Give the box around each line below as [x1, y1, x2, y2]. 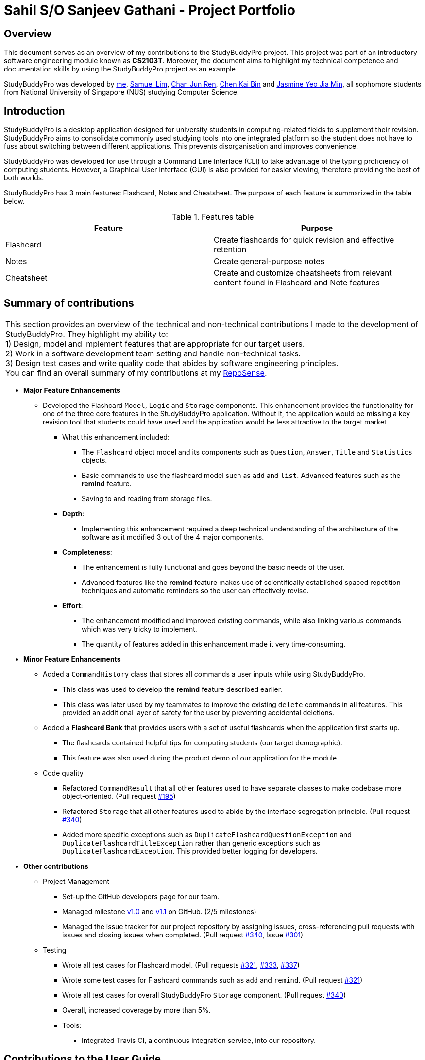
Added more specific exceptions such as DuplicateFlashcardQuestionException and [62, 830, 352, 839]
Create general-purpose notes [214, 256, 325, 266]
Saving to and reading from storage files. [82, 494, 212, 503]
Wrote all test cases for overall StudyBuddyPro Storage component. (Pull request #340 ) [62, 990, 346, 999]
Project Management [43, 877, 110, 885]
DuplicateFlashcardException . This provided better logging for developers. [62, 847, 318, 855]
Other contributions [23, 862, 88, 870]
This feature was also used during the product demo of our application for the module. [62, 753, 339, 762]
